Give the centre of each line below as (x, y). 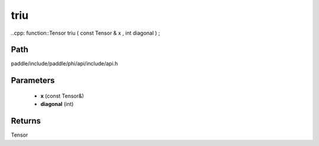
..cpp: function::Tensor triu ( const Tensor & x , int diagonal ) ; (86, 33)
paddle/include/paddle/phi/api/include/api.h (64, 64)
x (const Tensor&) (62, 96)
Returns (26, 121)
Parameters (33, 80)
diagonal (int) (57, 104)
